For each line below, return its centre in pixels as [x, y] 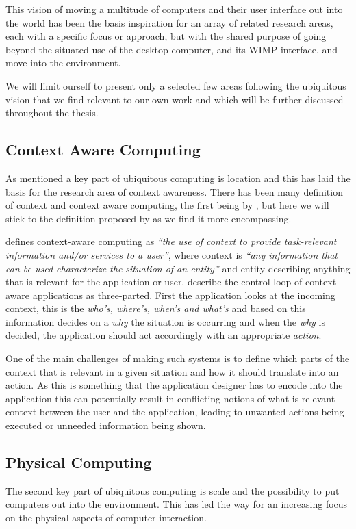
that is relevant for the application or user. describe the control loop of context [171, 282]
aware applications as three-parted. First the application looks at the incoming [170, 295]
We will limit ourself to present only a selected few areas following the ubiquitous [176, 85]
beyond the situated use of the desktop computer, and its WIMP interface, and [172, 49]
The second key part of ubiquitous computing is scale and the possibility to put [173, 490]
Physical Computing [79, 462]
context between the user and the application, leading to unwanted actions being [175, 412]
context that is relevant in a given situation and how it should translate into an [172, 371]
